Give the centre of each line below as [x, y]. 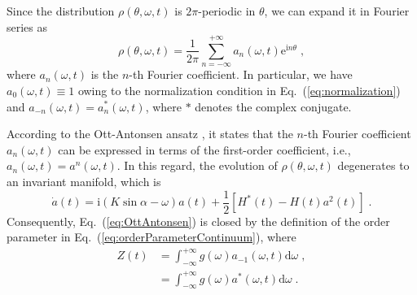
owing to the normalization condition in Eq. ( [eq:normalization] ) [239, 90]
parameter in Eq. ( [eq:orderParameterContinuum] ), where [151, 237]
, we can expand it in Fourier [337, 11]
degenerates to [373, 165]
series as [27, 26]
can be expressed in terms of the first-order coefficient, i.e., [204, 149]
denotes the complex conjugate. [273, 106]
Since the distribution [61, 11]
